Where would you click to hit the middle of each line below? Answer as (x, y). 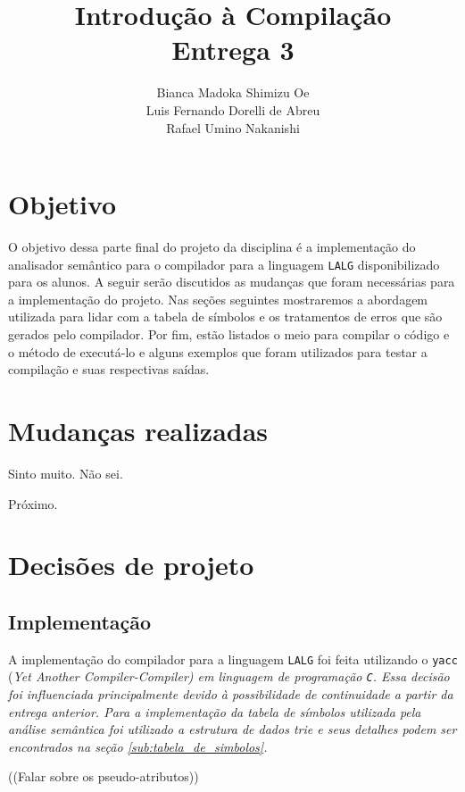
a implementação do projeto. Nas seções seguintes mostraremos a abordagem (218, 299)
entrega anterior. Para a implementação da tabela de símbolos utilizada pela (215, 711)
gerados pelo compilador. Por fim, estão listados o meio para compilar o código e (229, 334)
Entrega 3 (233, 50)
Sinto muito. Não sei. (66, 473)
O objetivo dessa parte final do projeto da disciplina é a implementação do (212, 247)
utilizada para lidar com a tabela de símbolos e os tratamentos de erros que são (225, 317)
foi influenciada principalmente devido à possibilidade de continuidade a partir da (231, 694)
